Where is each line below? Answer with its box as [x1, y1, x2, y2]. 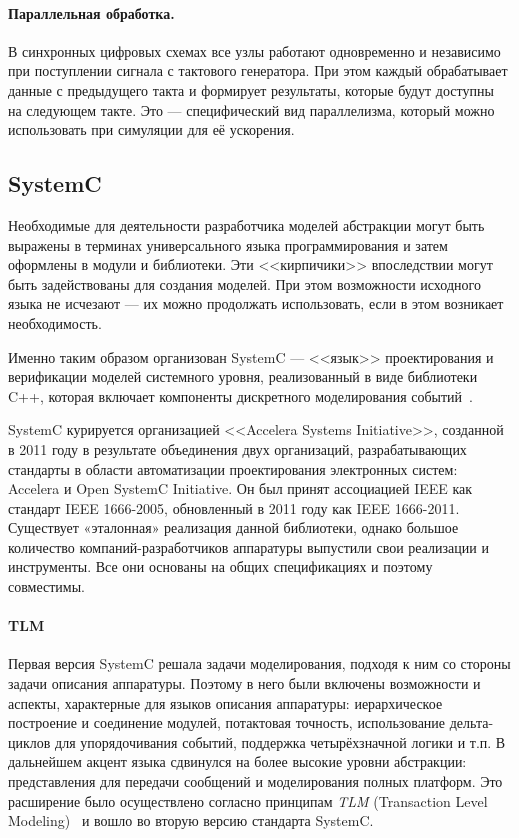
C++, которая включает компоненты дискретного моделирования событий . [8, 385, 473, 406]
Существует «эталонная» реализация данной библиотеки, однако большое [8, 517, 459, 538]
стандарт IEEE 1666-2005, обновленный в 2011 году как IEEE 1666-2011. [8, 497, 460, 518]
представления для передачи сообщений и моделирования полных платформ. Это [8, 771, 503, 792]
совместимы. [8, 576, 85, 597]
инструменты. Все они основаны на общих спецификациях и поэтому [8, 556, 433, 577]
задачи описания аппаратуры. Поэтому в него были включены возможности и [8, 673, 481, 694]
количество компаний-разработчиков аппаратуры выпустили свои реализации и [8, 536, 489, 557]
